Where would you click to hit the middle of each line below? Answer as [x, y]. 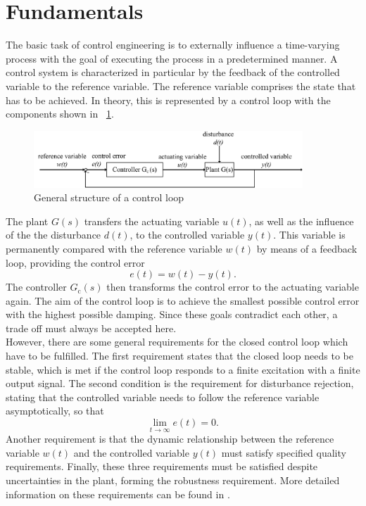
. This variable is [309, 235]
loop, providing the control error [75, 262]
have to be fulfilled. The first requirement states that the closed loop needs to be [179, 356]
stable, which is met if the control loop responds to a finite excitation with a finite [183, 369]
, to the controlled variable [187, 235]
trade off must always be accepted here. [91, 328]
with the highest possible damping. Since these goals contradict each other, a [172, 314]
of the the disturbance [53, 235]
